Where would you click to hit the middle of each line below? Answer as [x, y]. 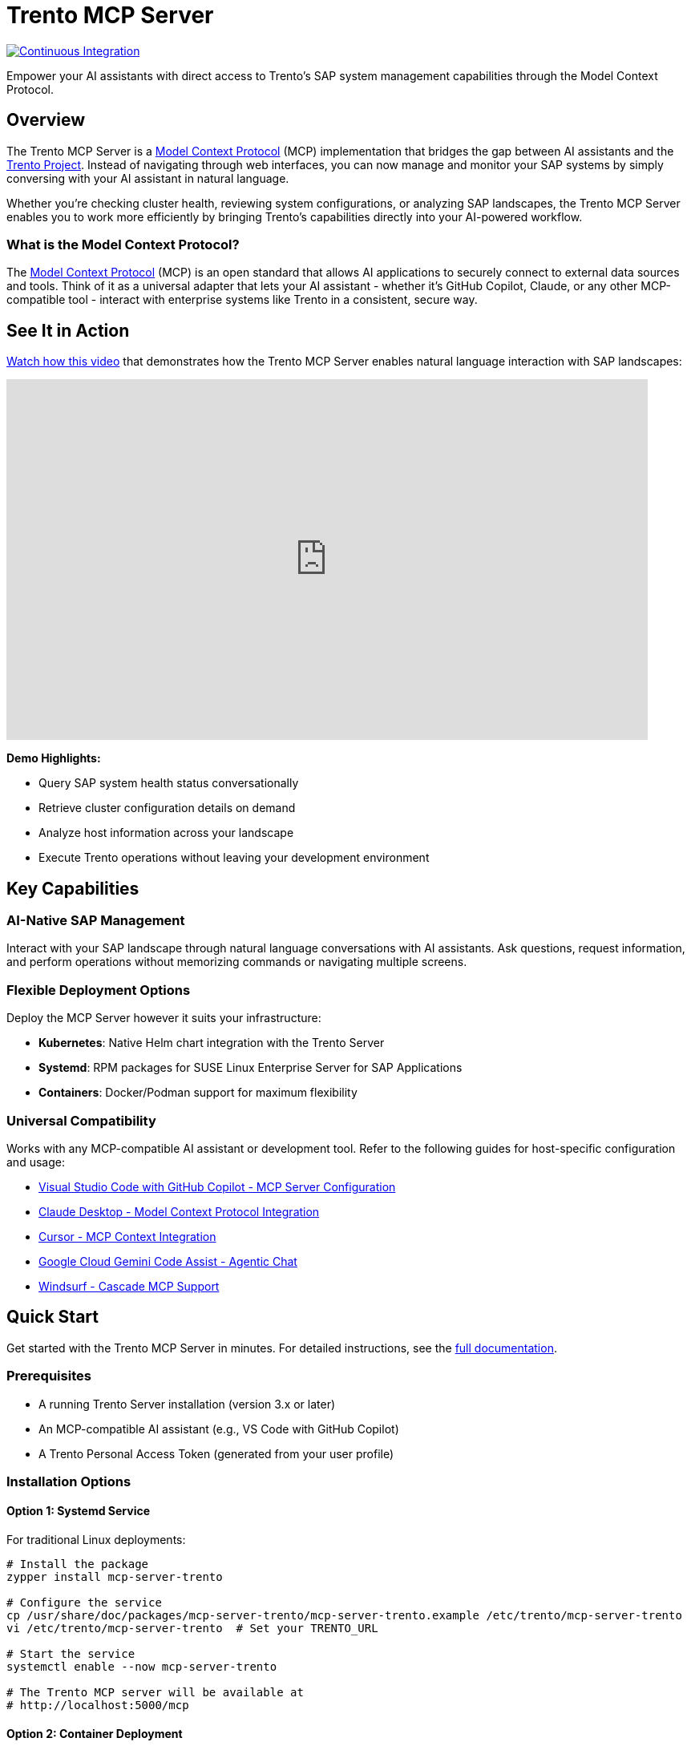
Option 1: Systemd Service [79, 1511]
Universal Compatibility [81, 1120]
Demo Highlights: [54, 758]
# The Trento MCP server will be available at [155, 1693]
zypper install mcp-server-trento [115, 1577]
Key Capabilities [73, 888]
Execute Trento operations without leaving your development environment [234, 858]
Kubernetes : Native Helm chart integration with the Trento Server [212, 1043]
